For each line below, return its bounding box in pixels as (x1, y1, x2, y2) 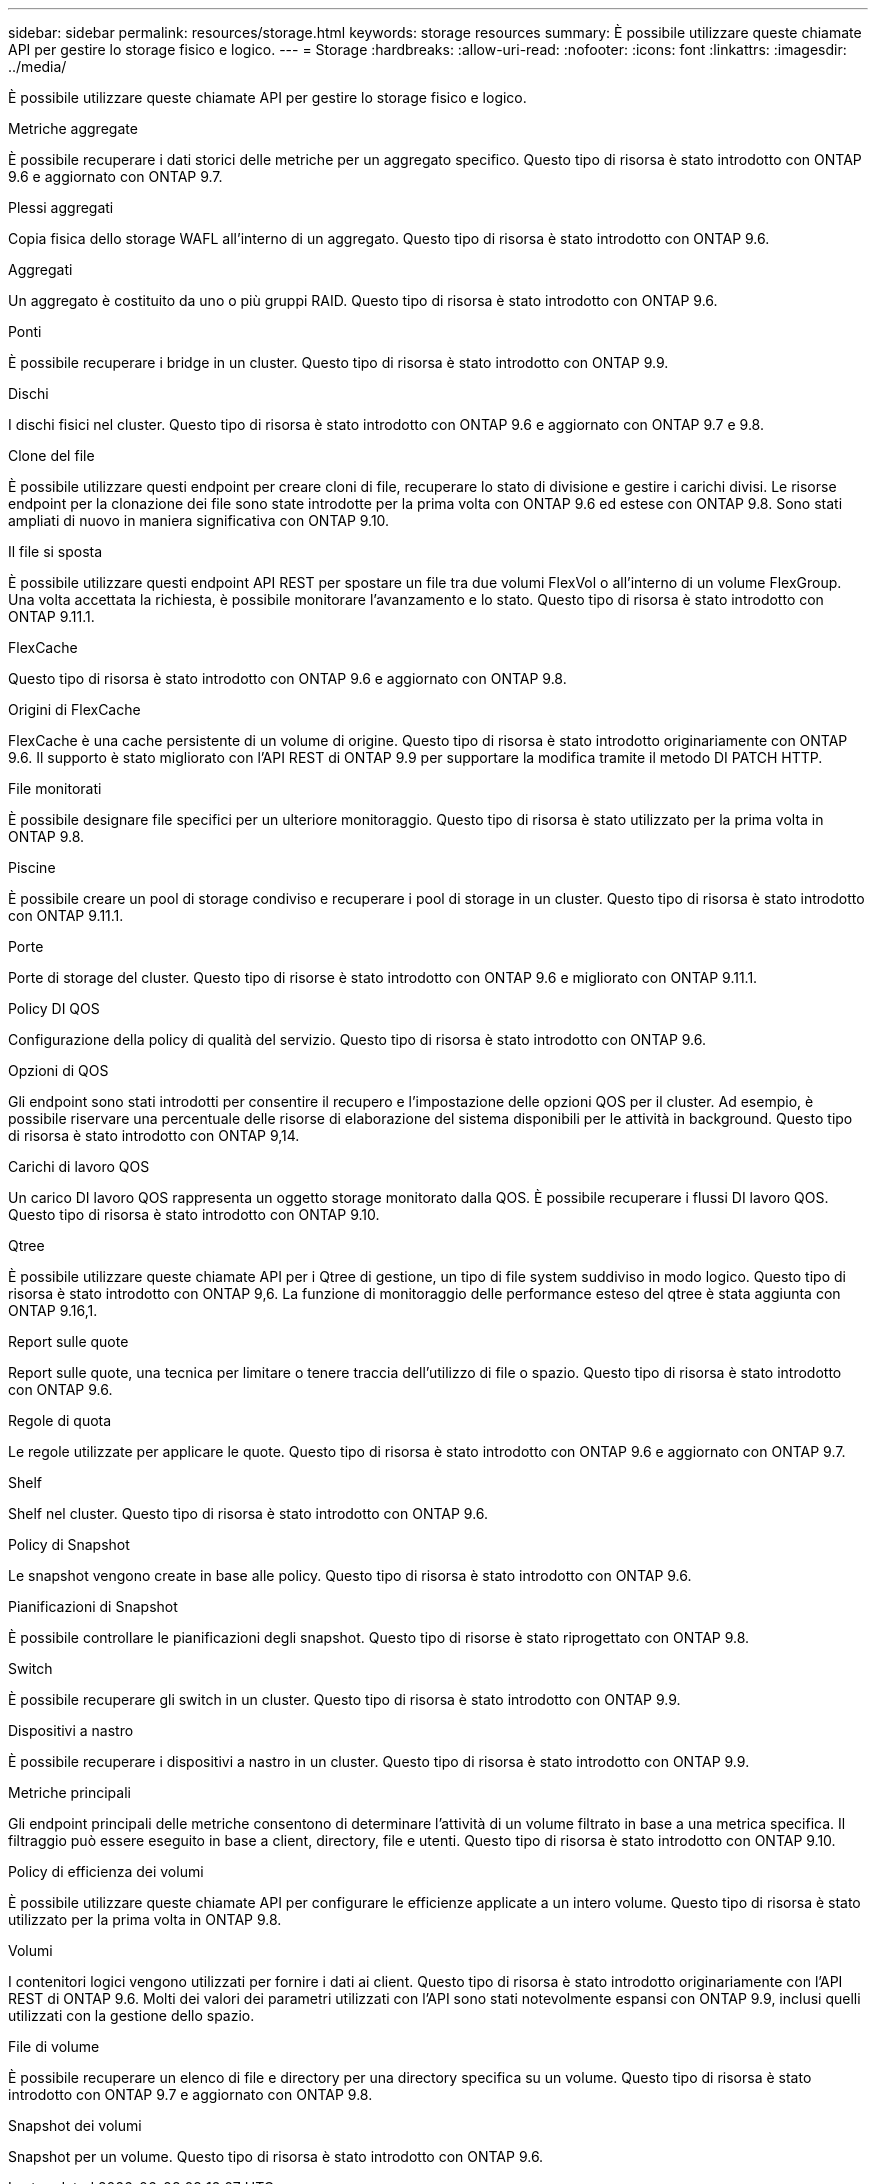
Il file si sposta (8, 543, 103, 560)
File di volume (8, 2038, 100, 2055)
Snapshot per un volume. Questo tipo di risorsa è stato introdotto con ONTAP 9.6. (8, 2148, 544, 2165)
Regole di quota (8, 1412, 112, 1429)
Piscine (8, 859, 56, 876)
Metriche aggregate (8, 120, 138, 137)
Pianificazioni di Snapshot (8, 1598, 178, 1615)
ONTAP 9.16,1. (8, 1302, 98, 1319)
